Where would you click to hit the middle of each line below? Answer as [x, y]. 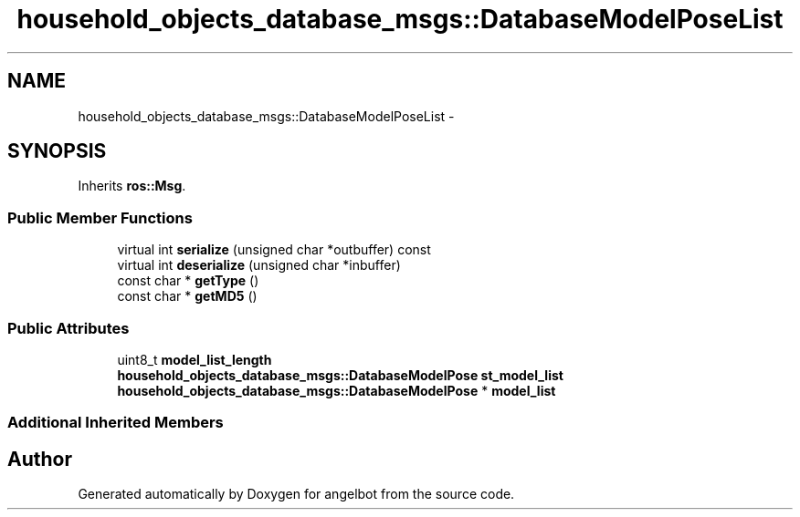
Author [40, 459]
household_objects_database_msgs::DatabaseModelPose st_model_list [340, 375]
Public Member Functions [100, 217]
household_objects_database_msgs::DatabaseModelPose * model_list [337, 390]
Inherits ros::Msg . [132, 186]
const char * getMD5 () [187, 296]
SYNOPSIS [57, 151]
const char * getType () [188, 281]
